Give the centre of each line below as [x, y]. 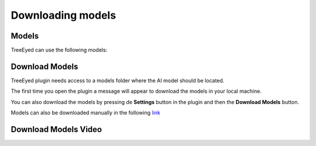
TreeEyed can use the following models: [59, 50]
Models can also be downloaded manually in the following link [86, 113]
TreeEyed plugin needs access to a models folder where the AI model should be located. [118, 80]
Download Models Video [56, 129]
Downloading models [63, 15]
